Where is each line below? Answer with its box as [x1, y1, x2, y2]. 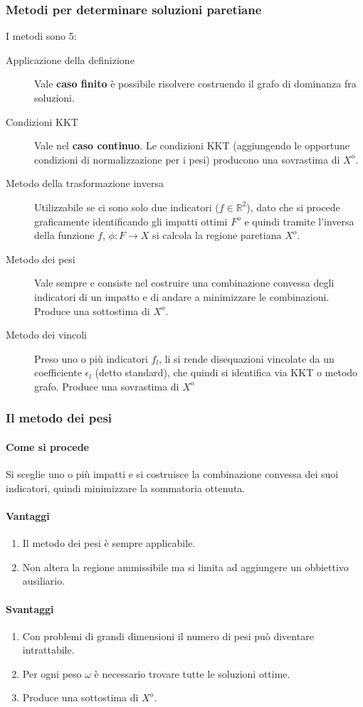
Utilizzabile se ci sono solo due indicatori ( [34, 199, 219, 214]
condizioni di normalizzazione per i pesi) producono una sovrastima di [34, 151, 340, 166]
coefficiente [34, 365, 82, 380]
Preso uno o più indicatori [34, 351, 148, 366]
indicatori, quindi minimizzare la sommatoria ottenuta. [6, 480, 246, 495]
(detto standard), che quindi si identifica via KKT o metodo [95, 365, 358, 380]
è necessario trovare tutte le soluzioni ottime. [94, 666, 290, 681]
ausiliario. [22, 573, 65, 588]
